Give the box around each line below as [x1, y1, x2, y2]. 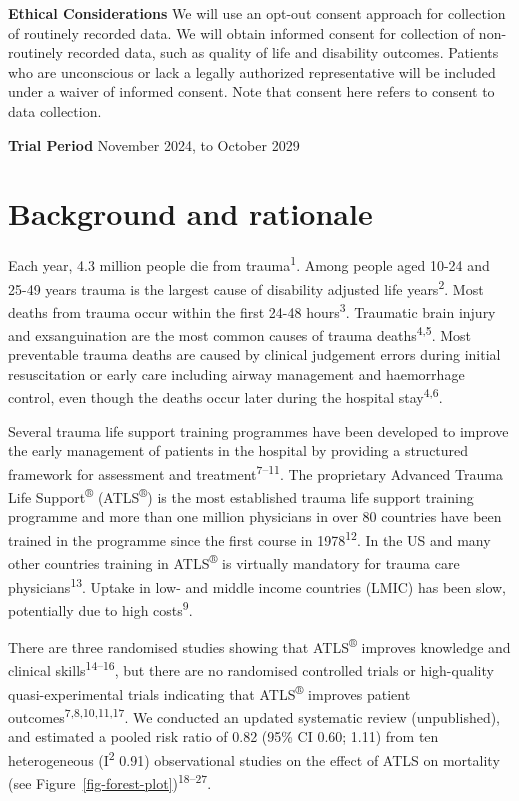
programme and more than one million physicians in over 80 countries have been [8, 506, 502, 527]
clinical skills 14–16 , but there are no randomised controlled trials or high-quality [8, 657, 494, 680]
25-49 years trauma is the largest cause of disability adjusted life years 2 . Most [8, 275, 484, 299]
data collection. [8, 100, 102, 121]
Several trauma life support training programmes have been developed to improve [8, 420, 509, 441]
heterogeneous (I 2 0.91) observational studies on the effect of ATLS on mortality [8, 746, 500, 770]
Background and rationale [8, 193, 373, 234]
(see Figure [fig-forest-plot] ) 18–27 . [8, 769, 212, 793]
